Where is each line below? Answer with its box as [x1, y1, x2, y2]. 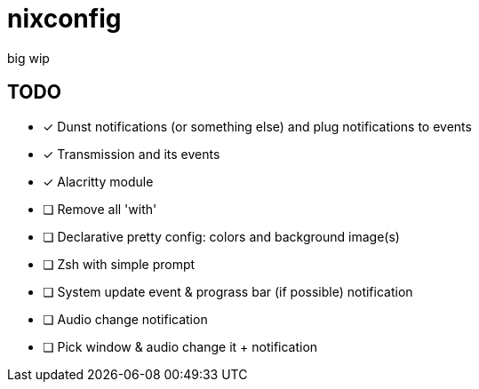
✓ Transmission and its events [43, 146, 220, 162]
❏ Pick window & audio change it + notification [43, 338, 318, 354]
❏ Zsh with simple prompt [43, 256, 196, 272]
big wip [7, 50, 50, 66]
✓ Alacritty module [43, 173, 154, 189]
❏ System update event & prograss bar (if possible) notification [43, 283, 413, 299]
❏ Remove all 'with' [43, 201, 157, 217]
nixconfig [7, 4, 122, 34]
